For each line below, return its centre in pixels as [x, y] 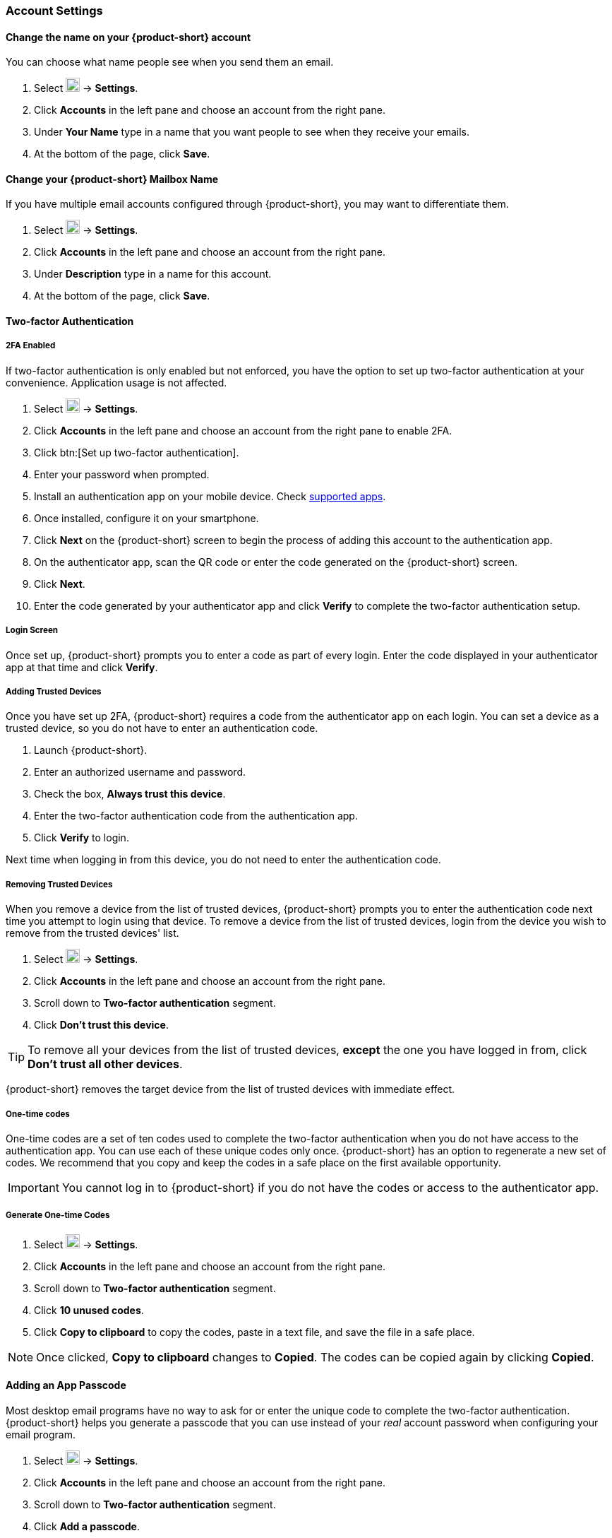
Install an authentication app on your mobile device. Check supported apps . [210, 496]
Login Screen [32, 631]
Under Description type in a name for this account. [153, 274]
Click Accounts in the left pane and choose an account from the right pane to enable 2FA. [243, 430]
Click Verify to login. [82, 838]
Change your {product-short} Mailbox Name [112, 179]
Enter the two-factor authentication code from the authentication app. [196, 816]
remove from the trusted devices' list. [92, 933]
